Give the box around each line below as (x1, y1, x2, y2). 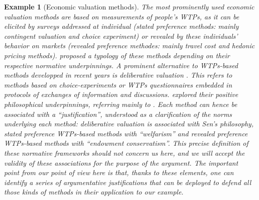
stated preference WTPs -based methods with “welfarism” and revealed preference (4, 128, 248, 138)
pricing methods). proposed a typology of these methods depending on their (4, 50, 230, 60)
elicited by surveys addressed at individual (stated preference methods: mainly (4, 21, 239, 31)
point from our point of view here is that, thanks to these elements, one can (4, 167, 234, 178)
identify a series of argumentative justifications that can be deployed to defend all (4, 177, 251, 187)
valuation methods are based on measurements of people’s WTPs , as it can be (4, 11, 239, 21)
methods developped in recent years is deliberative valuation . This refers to (4, 70, 232, 80)
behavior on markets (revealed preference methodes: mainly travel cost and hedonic (4, 40, 255, 51)
